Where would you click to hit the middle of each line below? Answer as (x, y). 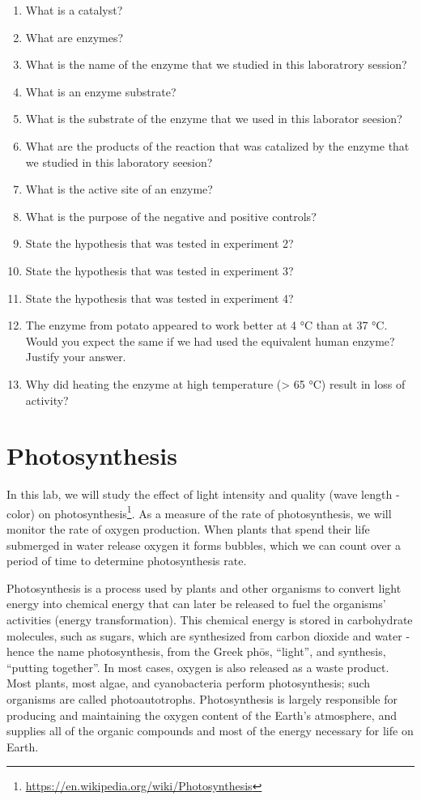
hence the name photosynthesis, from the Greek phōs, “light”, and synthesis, (196, 651)
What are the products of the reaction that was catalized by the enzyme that (217, 145)
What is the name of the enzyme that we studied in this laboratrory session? (216, 64)
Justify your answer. (76, 357)
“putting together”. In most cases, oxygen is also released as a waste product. (198, 667)
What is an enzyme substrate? (101, 91)
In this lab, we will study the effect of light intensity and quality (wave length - (203, 494)
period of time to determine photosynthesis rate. (127, 561)
